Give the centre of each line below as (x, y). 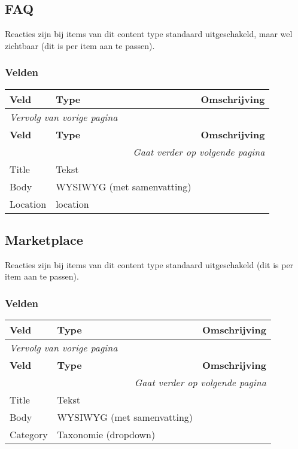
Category (29, 435)
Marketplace (44, 239)
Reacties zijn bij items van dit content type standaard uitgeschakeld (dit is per (149, 264)
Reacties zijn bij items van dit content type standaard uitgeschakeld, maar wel (149, 34)
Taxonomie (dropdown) (106, 435)
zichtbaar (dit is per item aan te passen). (80, 45)
